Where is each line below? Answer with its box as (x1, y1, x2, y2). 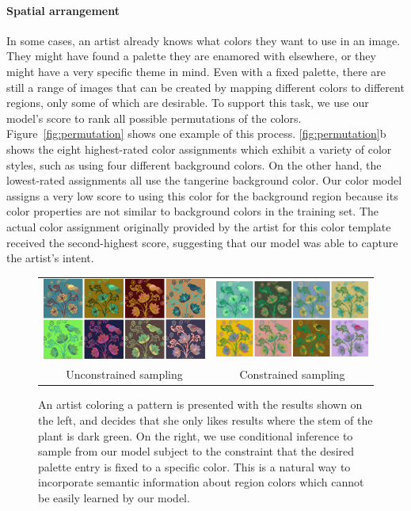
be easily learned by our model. (38, 489, 190, 505)
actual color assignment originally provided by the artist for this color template (6, 218, 391, 235)
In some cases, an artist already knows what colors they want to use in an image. (6, 32, 401, 48)
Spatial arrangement (6, 2, 120, 18)
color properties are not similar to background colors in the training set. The (6, 203, 379, 219)
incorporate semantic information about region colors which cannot (38, 474, 364, 490)
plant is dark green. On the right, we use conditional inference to (38, 427, 353, 444)
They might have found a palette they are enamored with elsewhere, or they (6, 48, 376, 64)
